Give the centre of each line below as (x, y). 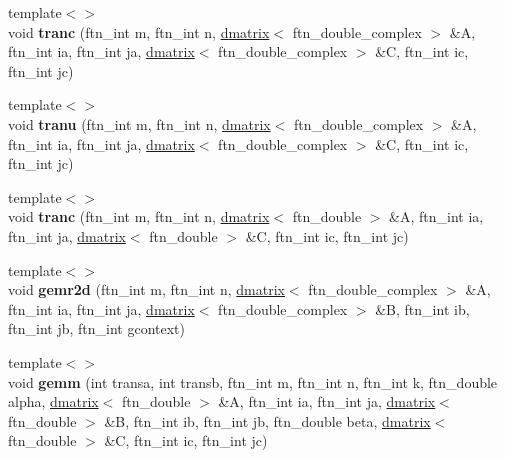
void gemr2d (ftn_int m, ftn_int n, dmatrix (146, 289)
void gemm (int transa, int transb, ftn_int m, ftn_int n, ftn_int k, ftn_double (253, 381)
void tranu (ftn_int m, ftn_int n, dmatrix (139, 123)
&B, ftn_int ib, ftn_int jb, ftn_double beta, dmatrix (267, 420)
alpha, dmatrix (53, 401)
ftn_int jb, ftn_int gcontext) (96, 328)
